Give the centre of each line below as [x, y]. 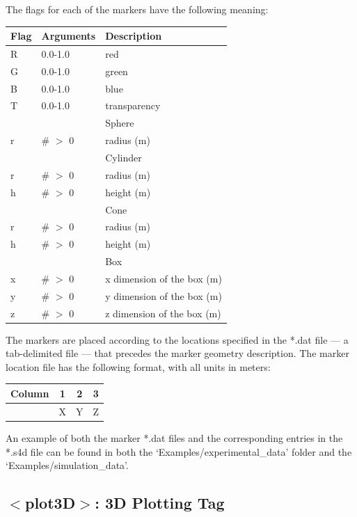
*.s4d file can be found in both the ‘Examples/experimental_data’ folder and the [179, 451]
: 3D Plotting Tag [160, 503]
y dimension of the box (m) [164, 295]
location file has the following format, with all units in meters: [138, 366]
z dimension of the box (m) [163, 313]
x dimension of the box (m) [164, 278]
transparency [133, 105]
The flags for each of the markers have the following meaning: [137, 9]
